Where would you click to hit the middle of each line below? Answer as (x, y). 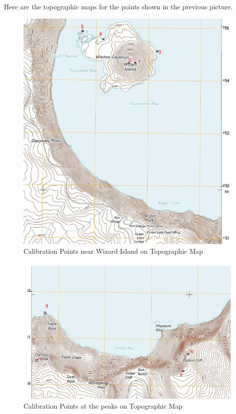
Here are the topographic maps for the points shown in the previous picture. (118, 6)
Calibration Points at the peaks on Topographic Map (103, 406)
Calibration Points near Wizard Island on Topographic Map (113, 251)
